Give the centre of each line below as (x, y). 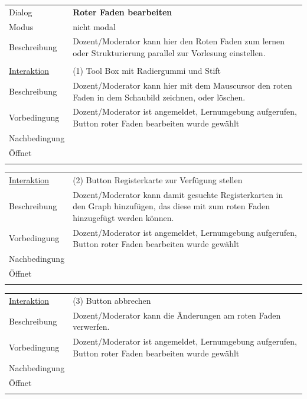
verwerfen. (91, 327)
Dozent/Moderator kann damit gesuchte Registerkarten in (178, 194)
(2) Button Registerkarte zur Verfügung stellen (158, 179)
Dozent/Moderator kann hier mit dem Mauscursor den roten (182, 85)
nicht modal (94, 26)
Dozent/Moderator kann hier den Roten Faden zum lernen (179, 41)
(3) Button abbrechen (112, 301)
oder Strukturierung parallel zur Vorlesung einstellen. (169, 53)
